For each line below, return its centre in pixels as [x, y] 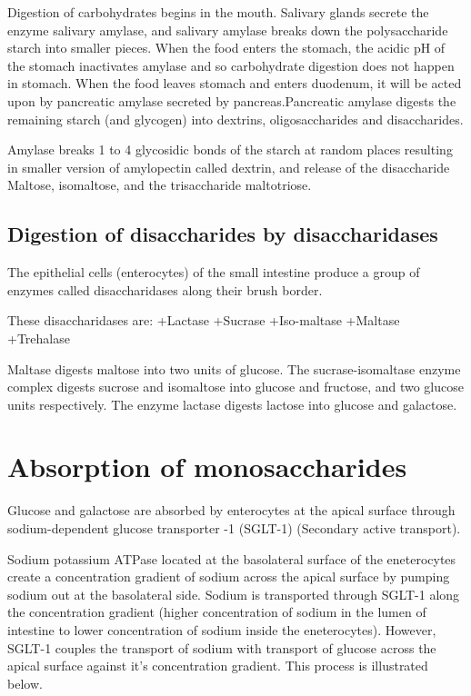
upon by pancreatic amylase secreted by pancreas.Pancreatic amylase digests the [232, 100]
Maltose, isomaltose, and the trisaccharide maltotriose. [160, 185]
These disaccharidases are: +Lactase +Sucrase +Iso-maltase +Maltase [204, 320]
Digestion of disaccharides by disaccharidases [223, 234]
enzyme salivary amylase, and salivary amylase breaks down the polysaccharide [228, 30]
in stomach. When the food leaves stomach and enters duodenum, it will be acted [235, 83]
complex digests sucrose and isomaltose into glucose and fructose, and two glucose [235, 387]
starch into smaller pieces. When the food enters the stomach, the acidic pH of [226, 48]
